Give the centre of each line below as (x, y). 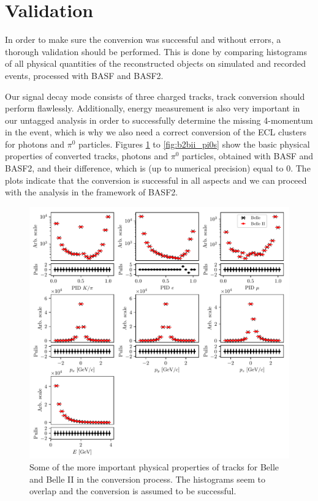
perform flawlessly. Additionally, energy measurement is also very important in (153, 108)
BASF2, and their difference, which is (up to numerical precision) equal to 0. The (158, 168)
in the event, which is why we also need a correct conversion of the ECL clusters (156, 132)
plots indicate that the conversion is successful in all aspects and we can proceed (156, 180)
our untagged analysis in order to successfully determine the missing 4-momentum (159, 120)
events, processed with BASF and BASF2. (84, 75)
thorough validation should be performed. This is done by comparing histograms (156, 51)
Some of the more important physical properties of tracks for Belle (154, 467)
